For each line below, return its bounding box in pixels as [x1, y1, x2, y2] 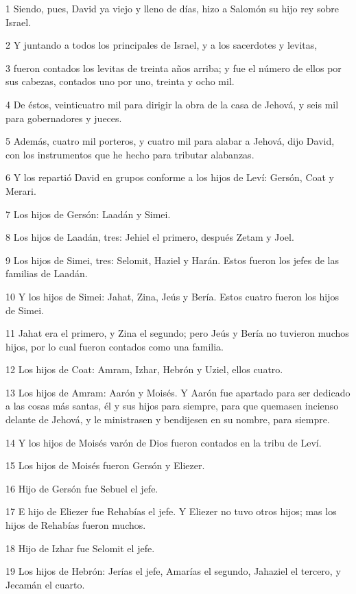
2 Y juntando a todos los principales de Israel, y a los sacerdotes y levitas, [5, 38, 318, 52]
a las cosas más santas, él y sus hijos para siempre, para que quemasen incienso [5, 399, 339, 413]
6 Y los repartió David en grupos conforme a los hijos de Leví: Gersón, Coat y [5, 170, 334, 185]
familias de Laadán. [5, 266, 88, 281]
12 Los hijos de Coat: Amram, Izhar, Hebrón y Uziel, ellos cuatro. [5, 362, 283, 377]
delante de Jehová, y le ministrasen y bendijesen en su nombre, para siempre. [5, 412, 330, 427]
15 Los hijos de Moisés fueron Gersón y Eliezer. [5, 458, 205, 473]
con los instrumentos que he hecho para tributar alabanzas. [5, 147, 254, 161]
